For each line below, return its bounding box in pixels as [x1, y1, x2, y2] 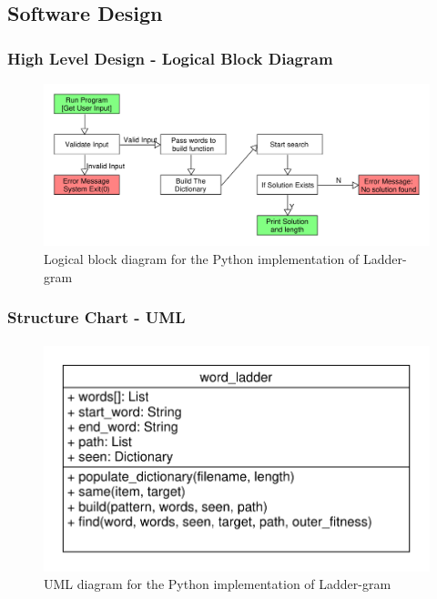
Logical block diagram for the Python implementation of [44, 249, 360, 269]
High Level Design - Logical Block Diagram [7, 46, 333, 69]
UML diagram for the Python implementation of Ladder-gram [44, 574, 391, 594]
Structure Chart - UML [7, 306, 186, 329]
